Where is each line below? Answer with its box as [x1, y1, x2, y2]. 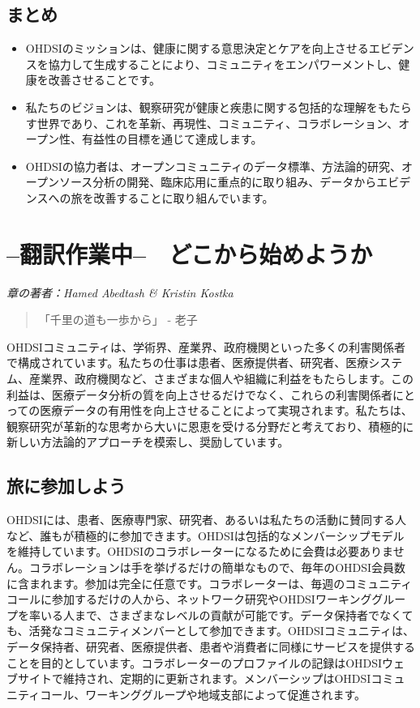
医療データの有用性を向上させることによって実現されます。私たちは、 [40, 402, 413, 419]
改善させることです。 [48, 71, 161, 88]
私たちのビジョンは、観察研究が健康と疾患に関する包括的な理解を [25, 98, 378, 115]
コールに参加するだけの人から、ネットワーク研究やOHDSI [6, 591, 315, 608]
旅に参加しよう [6, 473, 126, 498]
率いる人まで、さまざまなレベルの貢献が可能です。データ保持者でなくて [28, 606, 414, 623]
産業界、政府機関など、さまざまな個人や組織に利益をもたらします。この [28, 370, 414, 387]
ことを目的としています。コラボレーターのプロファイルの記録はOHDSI [6, 654, 383, 671]
